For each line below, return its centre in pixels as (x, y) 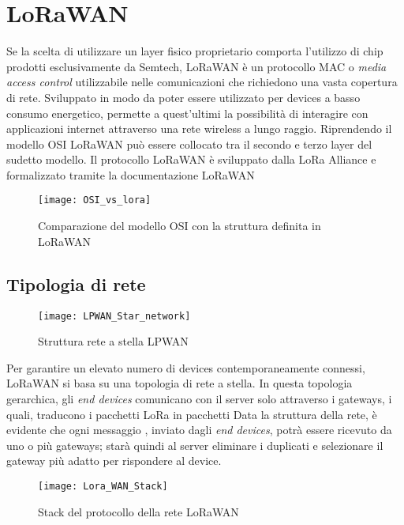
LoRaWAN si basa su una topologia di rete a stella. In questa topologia (180, 383)
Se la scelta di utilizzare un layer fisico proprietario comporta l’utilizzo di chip (195, 51)
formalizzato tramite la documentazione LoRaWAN (131, 174)
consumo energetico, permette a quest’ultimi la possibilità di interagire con (187, 113)
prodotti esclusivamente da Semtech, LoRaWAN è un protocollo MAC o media (196, 66)
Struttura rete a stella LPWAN (113, 341)
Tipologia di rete (76, 283)
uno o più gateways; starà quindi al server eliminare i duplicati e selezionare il (195, 445)
